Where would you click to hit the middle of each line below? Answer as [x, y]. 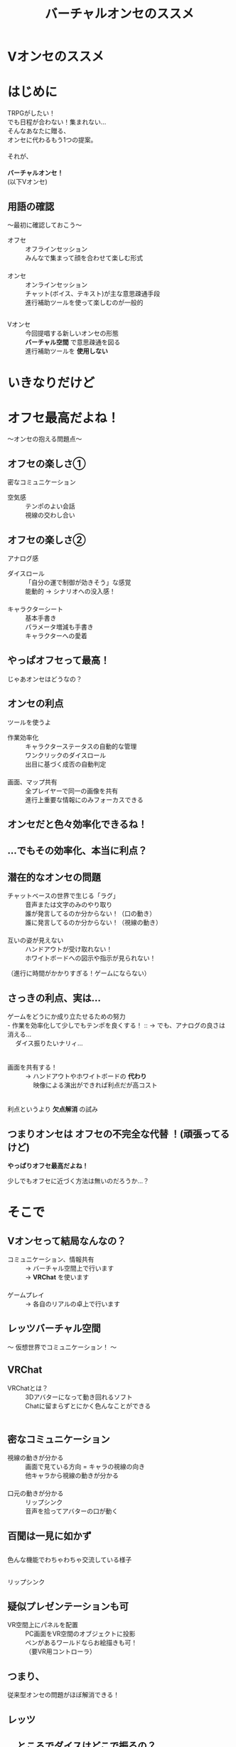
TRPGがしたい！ [31, 113]
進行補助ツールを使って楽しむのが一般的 [84, 302]
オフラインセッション [56, 249]
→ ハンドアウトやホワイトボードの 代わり [86, 1076]
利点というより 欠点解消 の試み [53, 1110]
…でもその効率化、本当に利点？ [77, 851]
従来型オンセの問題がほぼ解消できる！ [63, 1695]
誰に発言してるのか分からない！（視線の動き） [93, 923]
